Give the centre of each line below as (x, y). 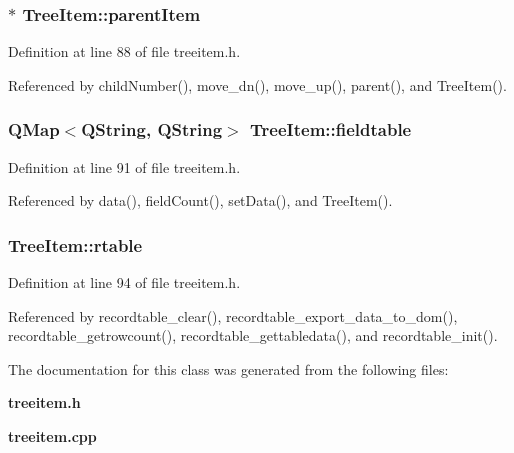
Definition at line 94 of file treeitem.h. (124, 282)
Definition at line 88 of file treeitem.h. (124, 51)
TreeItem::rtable (75, 244)
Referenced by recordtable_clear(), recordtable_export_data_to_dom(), (233, 315)
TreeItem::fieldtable (331, 129)
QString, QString (152, 129)
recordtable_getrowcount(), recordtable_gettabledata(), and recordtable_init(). (253, 335)
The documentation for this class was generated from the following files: (228, 368)
